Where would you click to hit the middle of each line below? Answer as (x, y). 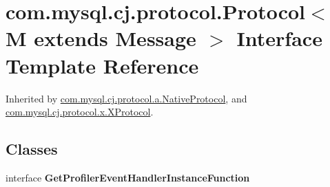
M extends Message (101, 38)
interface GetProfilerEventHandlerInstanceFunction (128, 177)
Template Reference (102, 65)
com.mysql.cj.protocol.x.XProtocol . (80, 112)
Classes (32, 149)
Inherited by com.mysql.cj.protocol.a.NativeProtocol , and (126, 98)
